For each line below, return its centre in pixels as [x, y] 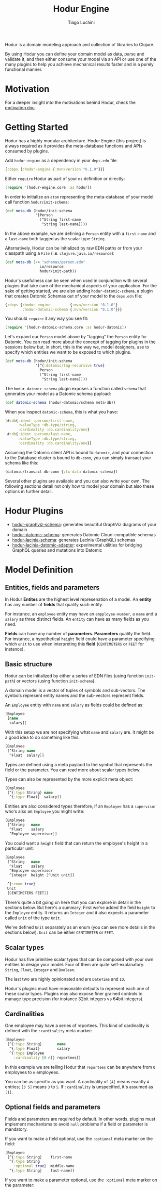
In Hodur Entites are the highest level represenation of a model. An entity [78, 599]
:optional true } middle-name [44, 1166]
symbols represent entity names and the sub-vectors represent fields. [75, 695]
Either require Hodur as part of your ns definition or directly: [65, 179]
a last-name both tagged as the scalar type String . [55, 239]
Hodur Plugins [34, 511]
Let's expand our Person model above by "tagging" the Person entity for [76, 337]
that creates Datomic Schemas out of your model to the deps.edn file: [74, 296]
